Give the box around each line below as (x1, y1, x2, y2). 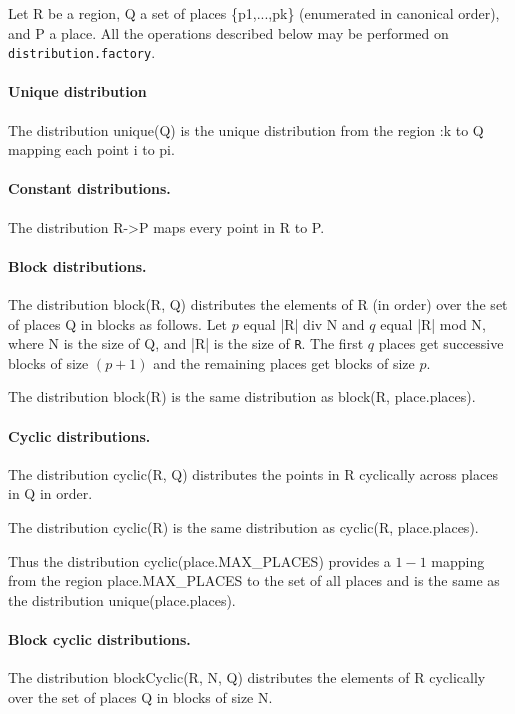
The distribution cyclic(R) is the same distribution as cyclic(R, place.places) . (8, 517, 479, 538)
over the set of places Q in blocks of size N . (8, 686, 273, 707)
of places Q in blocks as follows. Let (8, 313, 228, 334)
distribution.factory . (8, 42, 156, 63)
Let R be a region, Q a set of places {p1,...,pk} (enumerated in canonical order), (8, 3, 500, 23)
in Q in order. (8, 483, 93, 504)
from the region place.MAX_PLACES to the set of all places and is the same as (8, 570, 500, 591)
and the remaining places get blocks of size (153, 352, 415, 373)
